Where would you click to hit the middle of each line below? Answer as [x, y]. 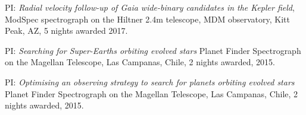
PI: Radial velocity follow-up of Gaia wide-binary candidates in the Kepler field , [150, 7]
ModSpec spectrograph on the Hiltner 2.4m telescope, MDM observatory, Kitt [147, 19]
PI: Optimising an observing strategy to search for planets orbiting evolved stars [150, 82]
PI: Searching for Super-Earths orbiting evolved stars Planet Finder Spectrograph [153, 50]
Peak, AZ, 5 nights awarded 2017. [66, 31]
